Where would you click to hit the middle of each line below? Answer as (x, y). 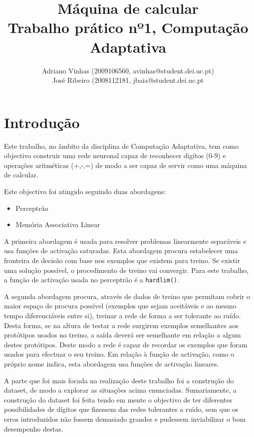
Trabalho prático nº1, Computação (128, 27)
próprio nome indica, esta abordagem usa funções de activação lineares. (111, 363)
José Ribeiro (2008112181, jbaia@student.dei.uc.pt (128, 80)
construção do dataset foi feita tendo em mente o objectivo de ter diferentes (118, 399)
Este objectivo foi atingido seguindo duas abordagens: (85, 191)
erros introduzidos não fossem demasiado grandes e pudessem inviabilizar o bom (125, 419)
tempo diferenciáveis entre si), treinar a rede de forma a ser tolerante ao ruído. (123, 315)
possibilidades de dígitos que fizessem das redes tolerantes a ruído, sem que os (121, 409)
